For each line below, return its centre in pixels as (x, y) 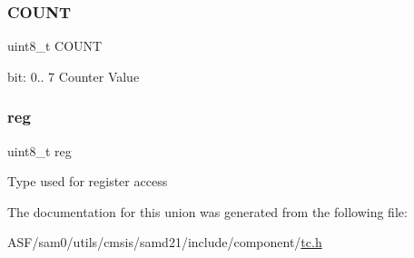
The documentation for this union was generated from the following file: (207, 211)
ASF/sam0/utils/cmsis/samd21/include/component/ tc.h (165, 242)
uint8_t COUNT (55, 46)
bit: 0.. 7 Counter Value (74, 76)
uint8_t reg (39, 150)
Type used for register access (88, 181)
